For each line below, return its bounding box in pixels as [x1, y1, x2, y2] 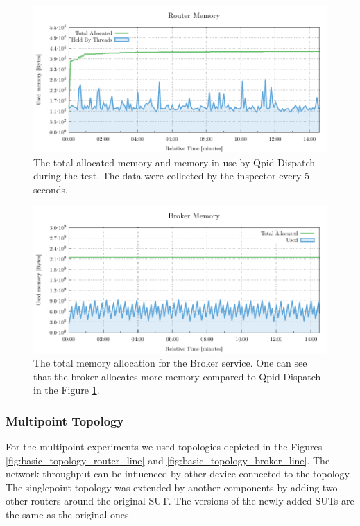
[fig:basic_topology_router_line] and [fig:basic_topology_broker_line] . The [6, 453, 330, 467]
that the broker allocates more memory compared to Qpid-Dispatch [33, 369, 321, 383]
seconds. [33, 182, 68, 196]
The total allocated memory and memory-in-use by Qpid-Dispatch [33, 155, 316, 169]
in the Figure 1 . [33, 383, 100, 397]
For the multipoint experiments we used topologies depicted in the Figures [6, 439, 323, 453]
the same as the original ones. [6, 507, 132, 521]
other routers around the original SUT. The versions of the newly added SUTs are [6, 493, 354, 508]
